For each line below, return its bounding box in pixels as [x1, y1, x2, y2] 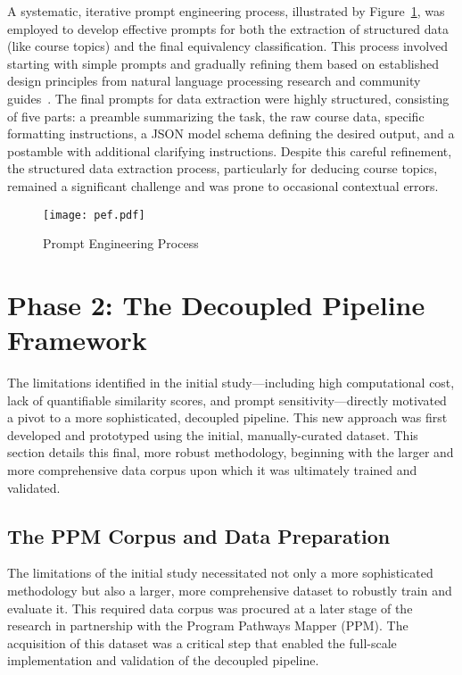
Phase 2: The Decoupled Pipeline [7, 286, 425, 322]
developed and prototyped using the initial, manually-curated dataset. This [7, 425, 418, 444]
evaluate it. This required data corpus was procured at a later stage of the [7, 598, 413, 617]
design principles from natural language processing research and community [7, 71, 421, 90]
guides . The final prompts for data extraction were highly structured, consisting [7, 88, 450, 107]
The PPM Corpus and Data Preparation [7, 521, 391, 549]
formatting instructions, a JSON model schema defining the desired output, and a [7, 124, 455, 143]
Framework [7, 321, 147, 358]
